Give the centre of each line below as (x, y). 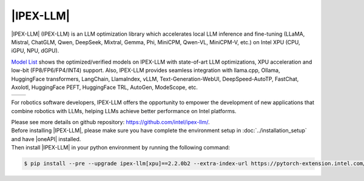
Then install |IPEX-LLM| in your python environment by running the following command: (121, 148)
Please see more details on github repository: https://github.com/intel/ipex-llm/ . (110, 122)
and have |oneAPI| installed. (46, 139)
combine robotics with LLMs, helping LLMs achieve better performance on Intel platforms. (124, 111)
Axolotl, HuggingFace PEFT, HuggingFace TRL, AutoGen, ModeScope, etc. (105, 87)
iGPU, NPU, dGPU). (35, 51)
